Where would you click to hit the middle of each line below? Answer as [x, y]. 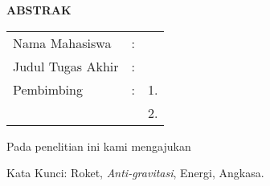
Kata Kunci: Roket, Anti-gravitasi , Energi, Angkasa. [135, 173]
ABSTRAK [39, 10]
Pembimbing [48, 89]
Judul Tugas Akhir [66, 66]
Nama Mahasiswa [62, 42]
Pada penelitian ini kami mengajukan [99, 146]
